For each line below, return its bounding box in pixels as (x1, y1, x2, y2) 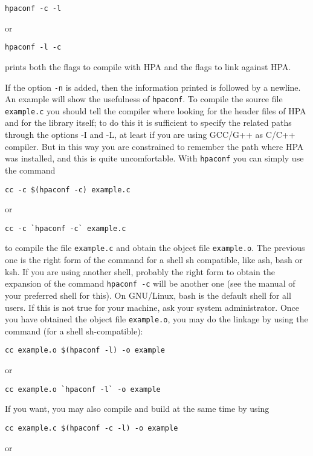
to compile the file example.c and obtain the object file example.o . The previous (5, 241, 305, 254)
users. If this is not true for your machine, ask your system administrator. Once (5, 301, 299, 313)
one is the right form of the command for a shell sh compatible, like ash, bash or (5, 253, 303, 266)
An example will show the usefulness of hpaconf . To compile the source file (5, 93, 283, 105)
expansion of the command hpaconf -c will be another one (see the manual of (5, 277, 295, 290)
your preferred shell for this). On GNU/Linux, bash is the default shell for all (5, 288, 291, 301)
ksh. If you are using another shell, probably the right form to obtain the (5, 265, 275, 278)
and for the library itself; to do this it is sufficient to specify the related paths (5, 116, 292, 129)
